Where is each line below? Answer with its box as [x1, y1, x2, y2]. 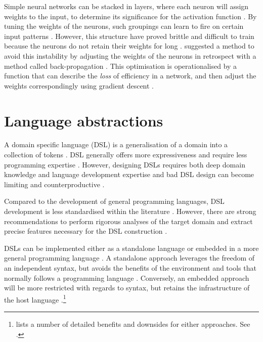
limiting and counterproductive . [4, 179, 105, 189]
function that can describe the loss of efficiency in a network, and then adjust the [4, 70, 256, 81]
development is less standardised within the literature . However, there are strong [4, 206, 256, 217]
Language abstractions [4, 110, 163, 131]
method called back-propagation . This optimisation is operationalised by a [4, 60, 237, 71]
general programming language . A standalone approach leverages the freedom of [4, 252, 255, 263]
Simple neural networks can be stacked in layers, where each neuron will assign [4, 1, 249, 11]
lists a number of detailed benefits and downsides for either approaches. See [16, 319, 250, 329]
